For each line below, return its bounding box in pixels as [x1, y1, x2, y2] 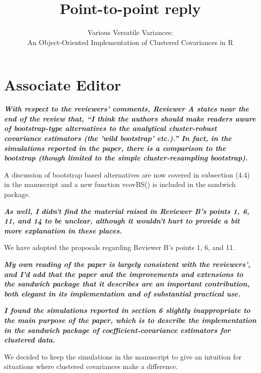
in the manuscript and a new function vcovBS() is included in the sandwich [4, 179, 236, 189]
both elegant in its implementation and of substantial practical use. [4, 288, 241, 298]
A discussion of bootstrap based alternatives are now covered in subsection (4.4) [4, 169, 250, 179]
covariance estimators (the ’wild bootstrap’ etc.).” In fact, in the [4, 133, 232, 143]
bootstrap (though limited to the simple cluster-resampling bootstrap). [4, 152, 248, 163]
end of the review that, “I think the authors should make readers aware [4, 113, 256, 123]
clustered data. [4, 334, 56, 345]
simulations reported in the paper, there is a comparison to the [4, 142, 226, 153]
